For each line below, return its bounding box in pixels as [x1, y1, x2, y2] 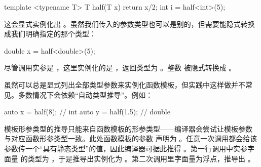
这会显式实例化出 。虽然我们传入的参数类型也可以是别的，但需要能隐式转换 [4, 18, 255, 29]
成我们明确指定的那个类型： [4, 28, 96, 39]
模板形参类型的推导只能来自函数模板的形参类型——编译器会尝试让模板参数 [4, 123, 252, 134]
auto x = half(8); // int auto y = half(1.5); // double [4, 106, 170, 117]
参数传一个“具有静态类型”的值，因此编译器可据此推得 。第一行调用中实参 [4, 143, 247, 153]
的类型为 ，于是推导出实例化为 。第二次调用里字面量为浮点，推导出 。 [20, 153, 255, 163]
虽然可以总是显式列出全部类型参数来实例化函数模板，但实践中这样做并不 [4, 79, 245, 90]
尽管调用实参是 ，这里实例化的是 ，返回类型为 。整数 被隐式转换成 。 [4, 62, 236, 73]
